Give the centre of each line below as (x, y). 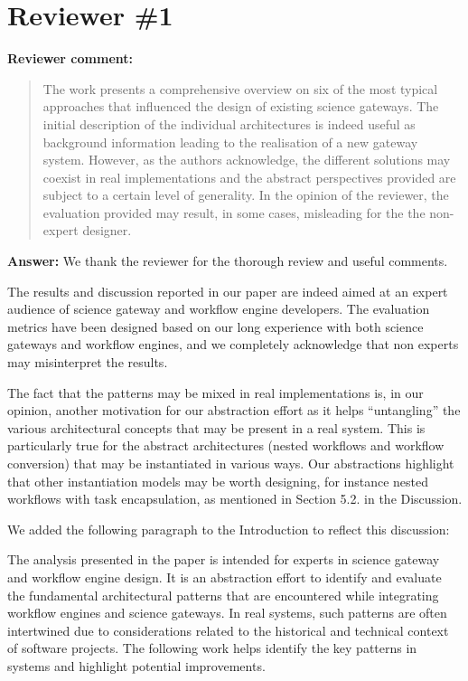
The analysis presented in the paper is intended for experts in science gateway (224, 559)
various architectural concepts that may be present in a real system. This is (216, 427)
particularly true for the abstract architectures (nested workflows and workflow (226, 445)
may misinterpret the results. (88, 362)
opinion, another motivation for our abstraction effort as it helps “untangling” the (234, 410)
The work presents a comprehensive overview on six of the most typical (240, 88)
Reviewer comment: (70, 58)
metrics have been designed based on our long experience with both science (215, 326)
